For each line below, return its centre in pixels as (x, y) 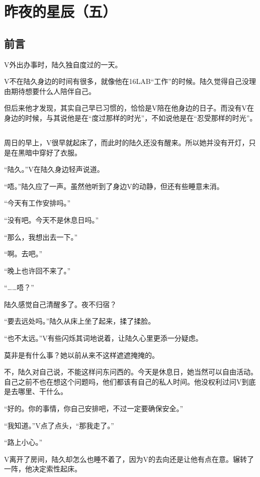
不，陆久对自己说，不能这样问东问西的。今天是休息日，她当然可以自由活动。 (131, 372)
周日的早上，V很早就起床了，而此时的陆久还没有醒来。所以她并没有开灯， (126, 142)
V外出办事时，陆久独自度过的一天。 (63, 64)
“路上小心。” (23, 442)
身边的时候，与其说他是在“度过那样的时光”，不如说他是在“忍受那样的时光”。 (131, 117)
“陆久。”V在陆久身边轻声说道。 (54, 169)
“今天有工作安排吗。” (37, 203)
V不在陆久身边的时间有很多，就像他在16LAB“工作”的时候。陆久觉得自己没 (126, 81)
